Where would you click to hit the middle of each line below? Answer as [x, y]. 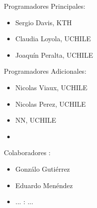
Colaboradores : [27, 152]
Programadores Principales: [45, 6]
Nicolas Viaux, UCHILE [51, 87]
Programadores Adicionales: [45, 71]
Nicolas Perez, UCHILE [50, 104]
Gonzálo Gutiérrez [43, 168]
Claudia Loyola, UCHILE [53, 39]
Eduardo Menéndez [44, 185]
